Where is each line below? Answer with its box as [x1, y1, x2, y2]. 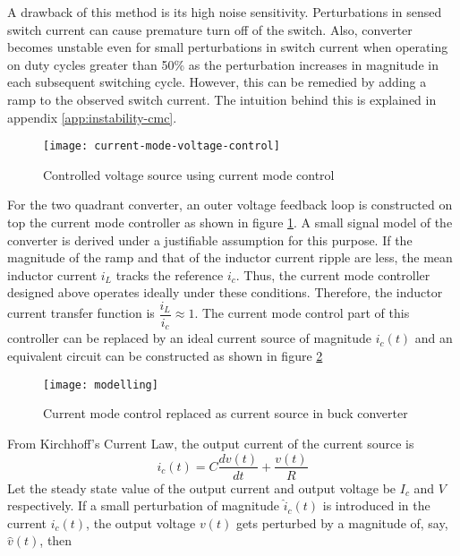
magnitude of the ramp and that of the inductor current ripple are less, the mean [7, 248, 453, 267]
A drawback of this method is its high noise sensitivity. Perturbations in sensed [7, 3, 442, 21]
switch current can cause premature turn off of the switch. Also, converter [7, 20, 413, 38]
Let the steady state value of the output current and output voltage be [7, 478, 396, 497]
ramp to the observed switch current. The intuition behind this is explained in [7, 90, 437, 108]
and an [414, 329, 453, 347]
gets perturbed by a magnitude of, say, [235, 513, 448, 532]
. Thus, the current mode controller [235, 265, 430, 284]
